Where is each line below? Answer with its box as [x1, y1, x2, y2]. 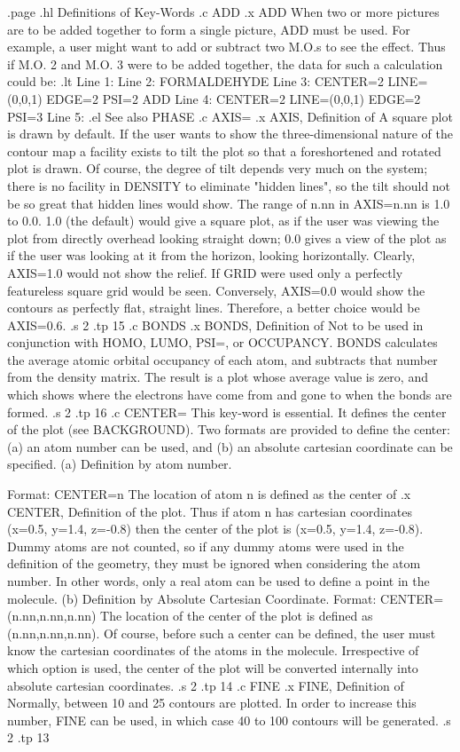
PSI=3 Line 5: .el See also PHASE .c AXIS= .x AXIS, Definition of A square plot [7, 107, 453, 125]
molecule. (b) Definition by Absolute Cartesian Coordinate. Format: [7, 589, 377, 607]
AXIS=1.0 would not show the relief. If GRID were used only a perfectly [7, 263, 403, 281]
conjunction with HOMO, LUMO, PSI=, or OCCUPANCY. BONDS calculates [7, 333, 438, 352]
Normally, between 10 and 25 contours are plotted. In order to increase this [7, 693, 417, 712]
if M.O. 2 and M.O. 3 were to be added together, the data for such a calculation [7, 54, 443, 73]
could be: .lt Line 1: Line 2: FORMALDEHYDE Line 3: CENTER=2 [7, 72, 384, 91]
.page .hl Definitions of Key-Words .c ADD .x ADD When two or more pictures [7, 3, 440, 20]
